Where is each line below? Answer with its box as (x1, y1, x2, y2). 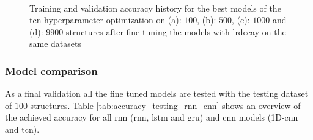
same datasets (29, 37, 81, 50)
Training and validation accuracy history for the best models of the (29, 1, 281, 14)
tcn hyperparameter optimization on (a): (29, 13, 182, 26)
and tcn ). (5, 122, 40, 135)
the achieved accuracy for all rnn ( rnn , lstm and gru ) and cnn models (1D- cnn (5, 111, 298, 124)
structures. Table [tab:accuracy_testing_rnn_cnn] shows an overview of (30, 99, 301, 111)
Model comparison (5, 63, 98, 78)
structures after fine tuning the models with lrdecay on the (65, 25, 286, 38)
